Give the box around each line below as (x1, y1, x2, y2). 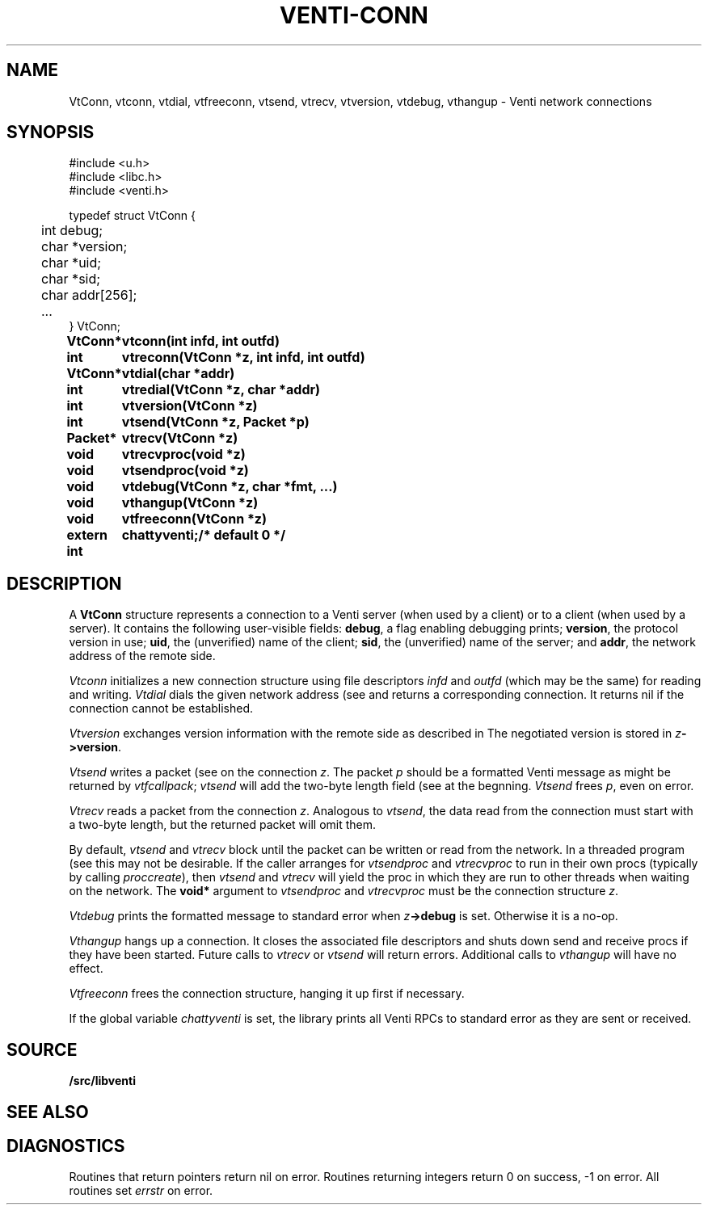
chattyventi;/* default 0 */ (121, 527, 286, 544)
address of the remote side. (69, 649, 216, 663)
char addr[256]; (41, 287, 137, 304)
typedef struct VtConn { (69, 208, 196, 223)
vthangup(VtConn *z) (121, 494, 259, 511)
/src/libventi (69, 1074, 136, 1088)
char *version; (41, 238, 128, 255)
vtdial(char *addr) (121, 365, 235, 382)
